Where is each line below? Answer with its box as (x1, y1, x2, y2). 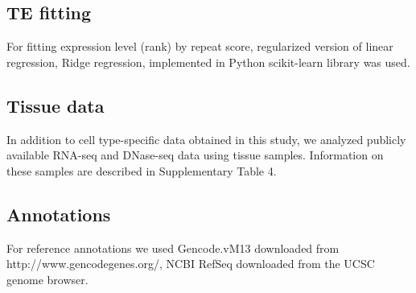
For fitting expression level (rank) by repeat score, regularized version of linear (6, 38, 393, 55)
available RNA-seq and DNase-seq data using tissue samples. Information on (6, 146, 384, 163)
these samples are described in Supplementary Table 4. (6, 162, 277, 179)
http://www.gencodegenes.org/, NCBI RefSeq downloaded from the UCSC (6, 255, 375, 272)
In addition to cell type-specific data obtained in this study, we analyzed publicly (6, 130, 406, 147)
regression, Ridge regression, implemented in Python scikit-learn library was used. (6, 53, 410, 70)
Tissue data (6, 93, 105, 118)
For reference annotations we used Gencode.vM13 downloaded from (6, 239, 340, 256)
